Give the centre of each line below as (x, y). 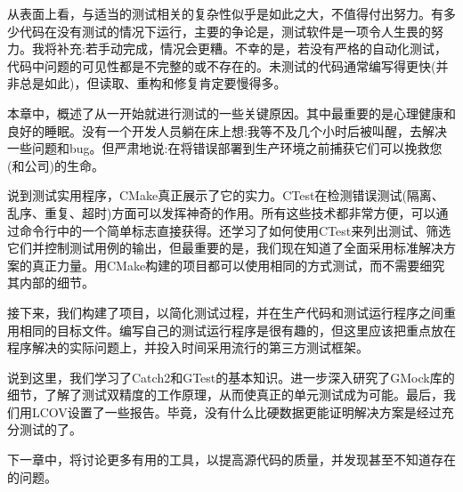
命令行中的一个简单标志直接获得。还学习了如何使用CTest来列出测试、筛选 (235, 230)
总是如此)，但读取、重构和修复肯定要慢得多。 (153, 83)
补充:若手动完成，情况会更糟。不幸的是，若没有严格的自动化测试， (252, 48)
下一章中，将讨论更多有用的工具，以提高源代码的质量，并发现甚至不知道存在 (231, 460)
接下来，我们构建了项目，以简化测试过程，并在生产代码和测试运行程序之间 (225, 312)
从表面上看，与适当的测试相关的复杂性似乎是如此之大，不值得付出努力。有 (225, 13)
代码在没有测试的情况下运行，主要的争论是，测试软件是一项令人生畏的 (225, 31)
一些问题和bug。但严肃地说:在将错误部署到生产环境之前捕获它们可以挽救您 (225, 148)
